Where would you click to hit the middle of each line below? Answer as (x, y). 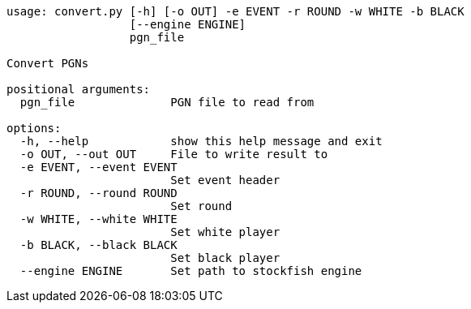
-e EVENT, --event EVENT (98, 167)
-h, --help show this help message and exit (201, 141)
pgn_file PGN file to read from (167, 102)
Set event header (225, 180)
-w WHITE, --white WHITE (98, 219)
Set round (201, 206)
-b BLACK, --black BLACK (98, 245)
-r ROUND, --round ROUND (98, 193)
